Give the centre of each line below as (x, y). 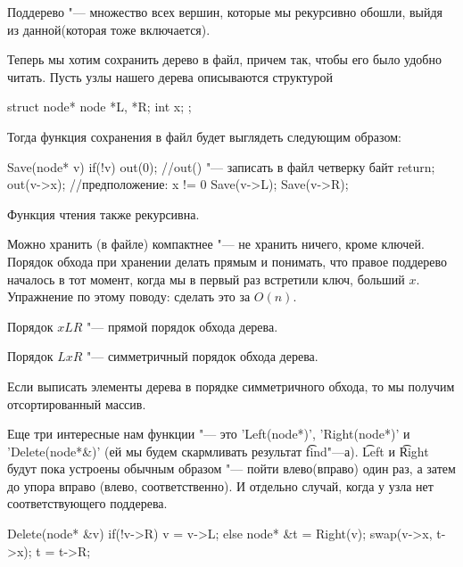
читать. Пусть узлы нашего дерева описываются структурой (170, 76)
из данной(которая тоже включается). (109, 29)
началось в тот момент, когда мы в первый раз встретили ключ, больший (206, 279)
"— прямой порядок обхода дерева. (182, 326)
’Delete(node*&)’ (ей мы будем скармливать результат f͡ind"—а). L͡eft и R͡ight (218, 451)
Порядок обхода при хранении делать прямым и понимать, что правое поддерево (227, 261)
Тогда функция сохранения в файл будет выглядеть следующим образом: (204, 136)
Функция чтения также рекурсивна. (103, 214)
